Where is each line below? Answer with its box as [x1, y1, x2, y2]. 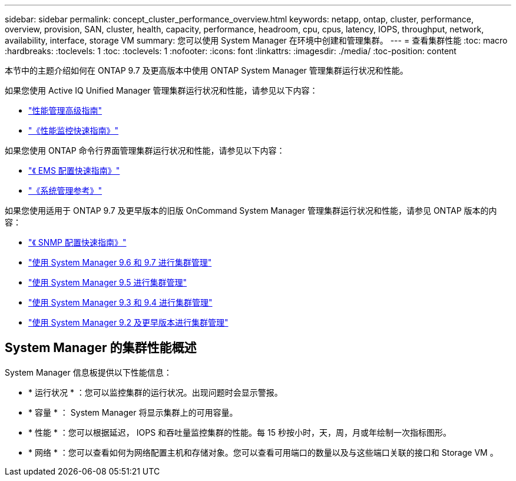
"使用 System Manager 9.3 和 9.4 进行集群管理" [28, 297, 213, 307]
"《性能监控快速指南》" [28, 125, 119, 135]
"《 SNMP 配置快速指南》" [28, 237, 127, 247]
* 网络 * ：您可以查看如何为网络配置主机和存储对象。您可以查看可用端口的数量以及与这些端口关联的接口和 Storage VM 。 [28, 447, 498, 457]
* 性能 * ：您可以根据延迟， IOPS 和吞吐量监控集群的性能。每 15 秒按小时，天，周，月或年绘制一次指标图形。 [28, 427, 451, 437]
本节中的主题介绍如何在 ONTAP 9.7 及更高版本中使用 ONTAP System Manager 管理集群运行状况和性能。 [5, 65, 408, 75]
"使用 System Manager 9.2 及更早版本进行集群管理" [28, 317, 229, 327]
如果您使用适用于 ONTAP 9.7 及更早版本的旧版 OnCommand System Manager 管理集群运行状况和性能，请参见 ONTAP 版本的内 [5, 205, 497, 215]
